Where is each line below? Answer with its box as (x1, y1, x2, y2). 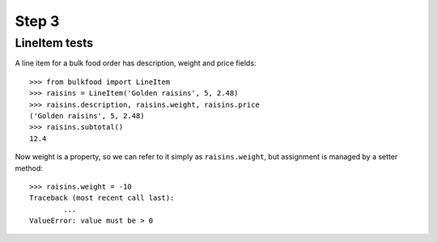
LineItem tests (15, 36, 94, 50)
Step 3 (15, 12, 60, 30)
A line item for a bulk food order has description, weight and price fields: (15, 58, 257, 68)
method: (15, 163, 44, 173)
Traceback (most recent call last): (29, 193, 175, 202)
